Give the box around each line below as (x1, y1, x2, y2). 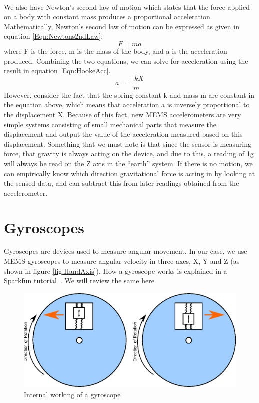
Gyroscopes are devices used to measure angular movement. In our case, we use (4, 246, 247, 256)
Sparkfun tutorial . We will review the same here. (4, 275, 156, 286)
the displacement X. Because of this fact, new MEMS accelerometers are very (4, 109, 241, 119)
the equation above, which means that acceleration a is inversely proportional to (4, 99, 250, 110)
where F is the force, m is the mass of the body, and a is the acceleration (4, 45, 227, 56)
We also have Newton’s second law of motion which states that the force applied (4, 1, 250, 12)
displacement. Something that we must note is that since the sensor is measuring (4, 138, 251, 149)
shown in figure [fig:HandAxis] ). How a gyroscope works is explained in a (4, 265, 227, 276)
